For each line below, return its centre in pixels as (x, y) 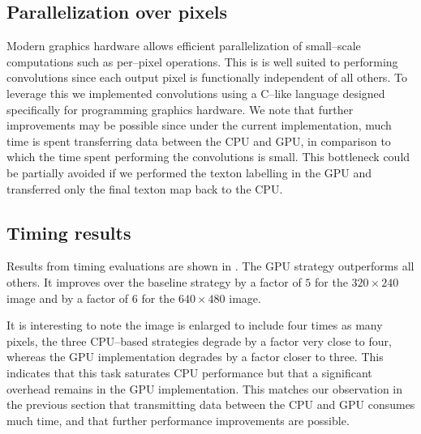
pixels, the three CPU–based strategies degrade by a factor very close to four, (199, 340)
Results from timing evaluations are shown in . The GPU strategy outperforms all (210, 266)
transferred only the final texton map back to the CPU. (145, 188)
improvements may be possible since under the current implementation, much (199, 125)
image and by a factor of (68, 298)
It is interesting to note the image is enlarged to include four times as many (195, 325)
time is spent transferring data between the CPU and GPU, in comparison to (199, 140)
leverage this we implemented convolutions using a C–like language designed (196, 93)
